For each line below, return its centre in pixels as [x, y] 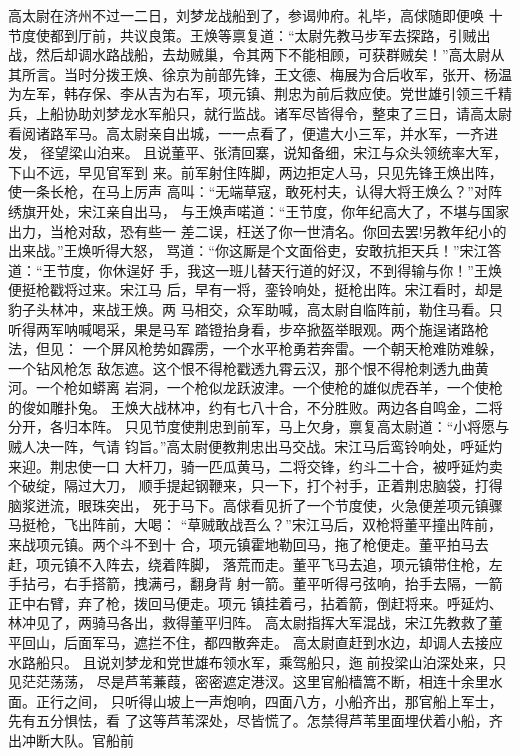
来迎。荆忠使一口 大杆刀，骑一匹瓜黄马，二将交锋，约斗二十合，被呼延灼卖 [255, 465]
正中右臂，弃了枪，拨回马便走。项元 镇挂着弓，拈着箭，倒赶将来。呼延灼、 [255, 602]
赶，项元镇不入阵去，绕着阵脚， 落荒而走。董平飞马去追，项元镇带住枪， [248, 563]
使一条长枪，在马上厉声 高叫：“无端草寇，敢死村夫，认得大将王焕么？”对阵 [255, 191]
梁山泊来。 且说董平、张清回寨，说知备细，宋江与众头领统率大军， [288, 152]
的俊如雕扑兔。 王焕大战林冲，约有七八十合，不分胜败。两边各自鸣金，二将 [255, 406]
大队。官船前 [91, 739]
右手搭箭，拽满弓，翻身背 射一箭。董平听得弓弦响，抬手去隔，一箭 [283, 583]
